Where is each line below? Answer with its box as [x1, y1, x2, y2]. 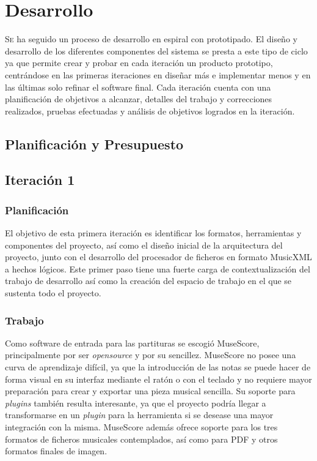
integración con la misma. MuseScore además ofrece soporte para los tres [5, 421, 278, 433]
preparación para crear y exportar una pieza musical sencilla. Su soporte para [5, 384, 296, 397]
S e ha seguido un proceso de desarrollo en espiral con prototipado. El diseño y [5, 32, 297, 45]
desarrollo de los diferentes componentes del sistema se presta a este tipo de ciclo [5, 44, 308, 57]
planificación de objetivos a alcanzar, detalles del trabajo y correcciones [5, 92, 272, 105]
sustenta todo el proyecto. [5, 287, 101, 299]
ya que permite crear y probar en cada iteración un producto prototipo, [5, 56, 273, 69]
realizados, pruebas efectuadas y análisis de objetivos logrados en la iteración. [5, 104, 295, 117]
